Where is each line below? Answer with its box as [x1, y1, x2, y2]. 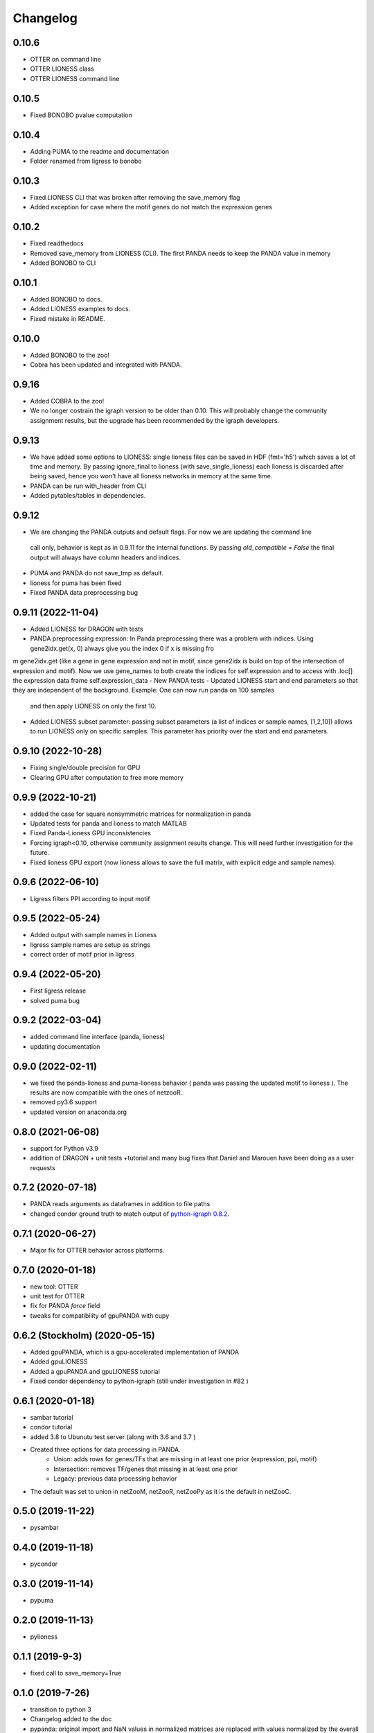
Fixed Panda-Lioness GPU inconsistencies [30, 829, 152, 837]
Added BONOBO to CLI [30, 259, 96, 267]
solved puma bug [30, 996, 80, 1004]
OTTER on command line [30, 55, 102, 64]
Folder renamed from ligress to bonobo [30, 157, 142, 166]
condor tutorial [30, 1423, 73, 1431]
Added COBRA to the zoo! [30, 397, 105, 405]
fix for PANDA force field [30, 1302, 100, 1310]
